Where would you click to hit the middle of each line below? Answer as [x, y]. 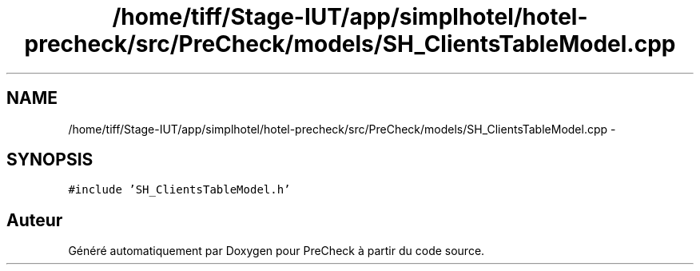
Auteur [35, 220]
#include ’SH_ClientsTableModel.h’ [179, 190]
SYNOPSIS [50, 160]
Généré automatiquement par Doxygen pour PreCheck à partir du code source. [276, 251]
